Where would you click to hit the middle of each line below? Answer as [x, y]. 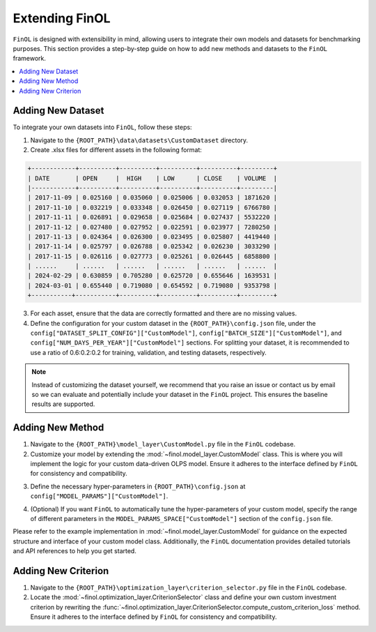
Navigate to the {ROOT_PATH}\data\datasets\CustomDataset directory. [139, 140]
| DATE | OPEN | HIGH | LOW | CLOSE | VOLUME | [152, 178]
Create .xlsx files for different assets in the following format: [116, 150]
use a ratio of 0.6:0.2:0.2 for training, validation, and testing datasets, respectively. [149, 352]
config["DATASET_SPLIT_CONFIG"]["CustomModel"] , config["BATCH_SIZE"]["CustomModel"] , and [186, 333]
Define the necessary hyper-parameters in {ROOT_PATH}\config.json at [138, 486]
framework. [30, 59]
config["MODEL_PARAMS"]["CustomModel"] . [99, 496]
